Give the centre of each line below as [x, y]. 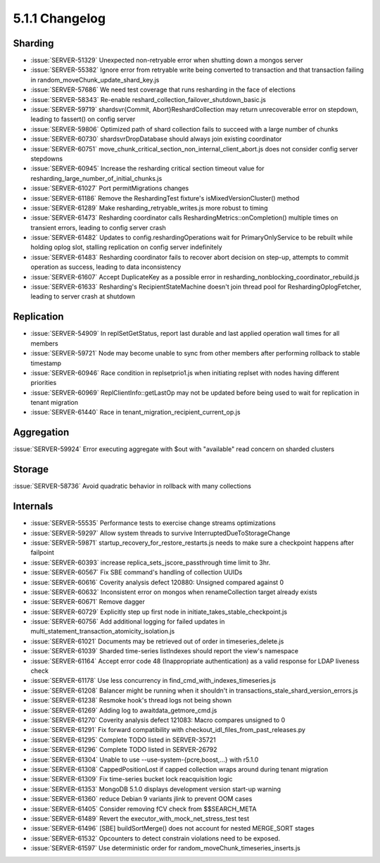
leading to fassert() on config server [83, 119]
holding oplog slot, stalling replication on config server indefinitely [126, 247]
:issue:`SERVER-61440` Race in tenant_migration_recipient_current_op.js [135, 412]
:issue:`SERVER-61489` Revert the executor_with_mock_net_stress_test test [140, 818]
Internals [33, 506]
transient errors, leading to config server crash [99, 227]
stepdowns [47, 158]
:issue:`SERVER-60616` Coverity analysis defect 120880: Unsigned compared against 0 [157, 582]
